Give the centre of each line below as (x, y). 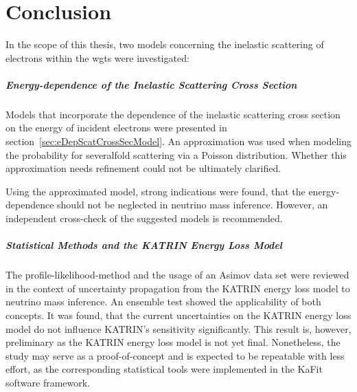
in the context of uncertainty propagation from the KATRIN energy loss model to (178, 288)
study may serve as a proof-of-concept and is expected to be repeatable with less (175, 355)
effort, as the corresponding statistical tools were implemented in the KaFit (164, 369)
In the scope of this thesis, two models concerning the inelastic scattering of (165, 44)
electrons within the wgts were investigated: (97, 57)
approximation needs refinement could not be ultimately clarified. (143, 168)
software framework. (48, 382)
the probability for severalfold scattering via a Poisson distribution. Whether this (176, 154)
